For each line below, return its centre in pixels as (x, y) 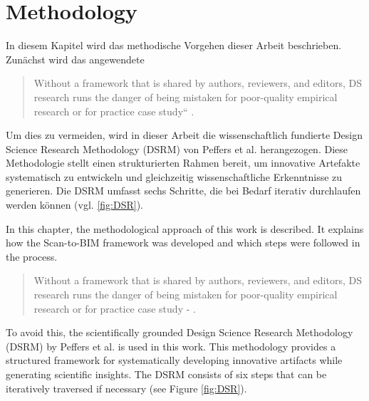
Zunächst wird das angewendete (75, 59)
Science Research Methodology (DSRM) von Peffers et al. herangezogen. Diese (177, 149)
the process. (32, 256)
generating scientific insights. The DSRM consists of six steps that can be (166, 374)
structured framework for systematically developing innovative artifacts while (174, 360)
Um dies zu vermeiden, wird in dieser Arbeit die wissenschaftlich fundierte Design (184, 135)
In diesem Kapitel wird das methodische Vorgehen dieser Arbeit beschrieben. (174, 45)
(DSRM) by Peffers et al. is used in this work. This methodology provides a (171, 346)
